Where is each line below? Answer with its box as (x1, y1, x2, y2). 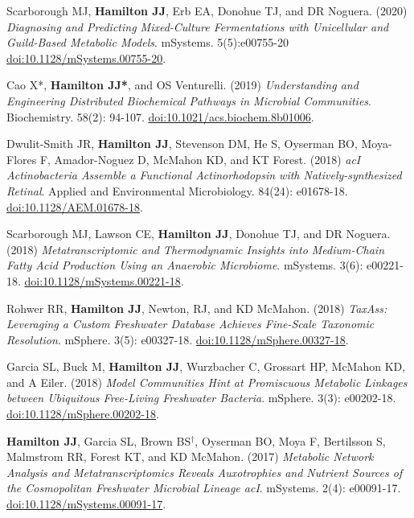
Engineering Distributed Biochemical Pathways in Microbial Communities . (6, 92, 371, 109)
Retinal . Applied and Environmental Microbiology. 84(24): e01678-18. (6, 182, 348, 199)
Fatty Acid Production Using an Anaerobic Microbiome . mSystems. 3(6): (6, 257, 363, 273)
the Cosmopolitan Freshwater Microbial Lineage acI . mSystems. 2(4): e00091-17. (6, 479, 401, 496)
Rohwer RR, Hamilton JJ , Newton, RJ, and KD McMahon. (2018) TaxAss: (6, 299, 387, 316)
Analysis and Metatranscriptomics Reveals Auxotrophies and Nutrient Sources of (6, 463, 403, 480)
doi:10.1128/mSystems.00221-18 (24, 272, 181, 289)
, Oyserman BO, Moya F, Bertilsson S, (195, 432, 386, 449)
